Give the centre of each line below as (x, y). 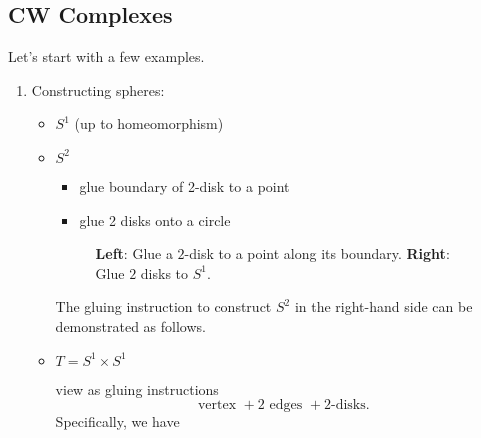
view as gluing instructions (137, 388)
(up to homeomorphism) (149, 123)
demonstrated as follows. (130, 325)
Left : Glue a (134, 253)
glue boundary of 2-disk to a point (184, 185)
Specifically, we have (117, 421)
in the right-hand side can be (383, 306)
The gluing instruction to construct (163, 306)
